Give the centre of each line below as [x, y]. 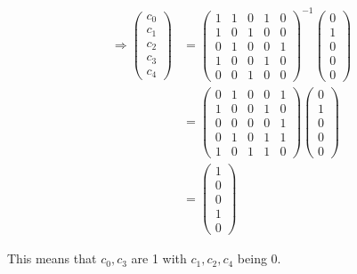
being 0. [259, 258]
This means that [52, 258]
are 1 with [159, 258]
